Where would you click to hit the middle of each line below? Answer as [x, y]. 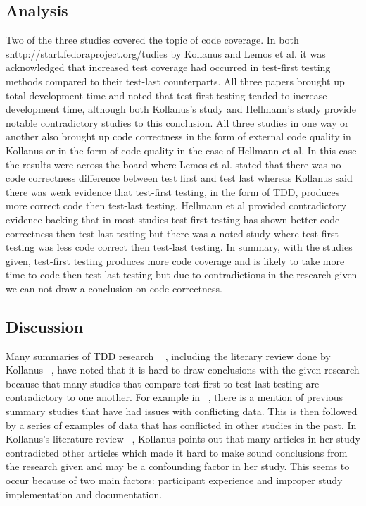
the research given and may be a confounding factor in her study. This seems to [178, 466]
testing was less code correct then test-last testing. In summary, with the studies [179, 247]
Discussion [45, 326]
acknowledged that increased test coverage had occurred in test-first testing [168, 67]
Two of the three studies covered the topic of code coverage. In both [152, 40]
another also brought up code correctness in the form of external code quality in [178, 136]
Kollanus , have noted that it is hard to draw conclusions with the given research [183, 370]
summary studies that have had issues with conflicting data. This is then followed [182, 411]
